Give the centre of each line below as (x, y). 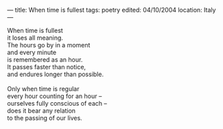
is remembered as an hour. (45, 60)
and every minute (32, 52)
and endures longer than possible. (56, 74)
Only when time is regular (43, 89)
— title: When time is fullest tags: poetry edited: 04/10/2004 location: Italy (111, 10)
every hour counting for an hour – (55, 96)
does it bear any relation (42, 110)
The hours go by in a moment (49, 45)
